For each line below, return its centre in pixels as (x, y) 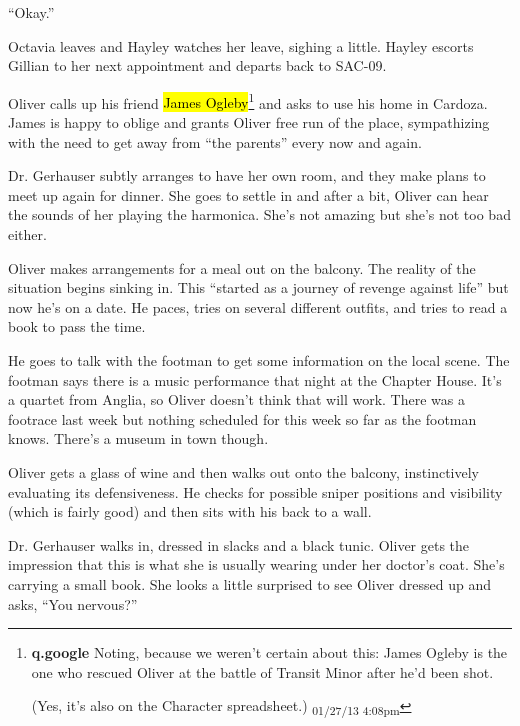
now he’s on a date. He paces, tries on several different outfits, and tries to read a (258, 306)
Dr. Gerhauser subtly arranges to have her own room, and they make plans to (247, 175)
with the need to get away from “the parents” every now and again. (215, 141)
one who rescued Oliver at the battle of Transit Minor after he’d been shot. (262, 671)
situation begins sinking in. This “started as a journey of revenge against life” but (258, 287)
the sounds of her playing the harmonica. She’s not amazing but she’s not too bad (259, 214)
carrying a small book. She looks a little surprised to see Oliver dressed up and (249, 583)
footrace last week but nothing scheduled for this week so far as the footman (242, 418)
